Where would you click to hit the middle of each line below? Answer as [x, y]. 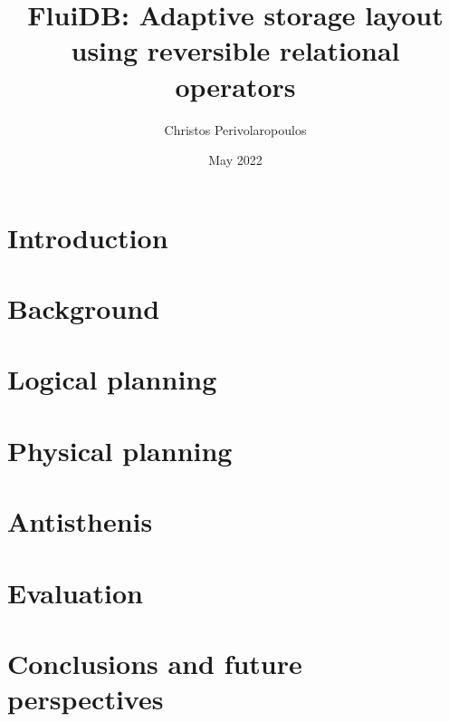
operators [235, 86]
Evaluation [75, 592]
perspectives [86, 699]
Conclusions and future [155, 663]
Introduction [88, 237]
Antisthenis [80, 521]
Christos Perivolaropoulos [235, 129]
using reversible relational [235, 50]
